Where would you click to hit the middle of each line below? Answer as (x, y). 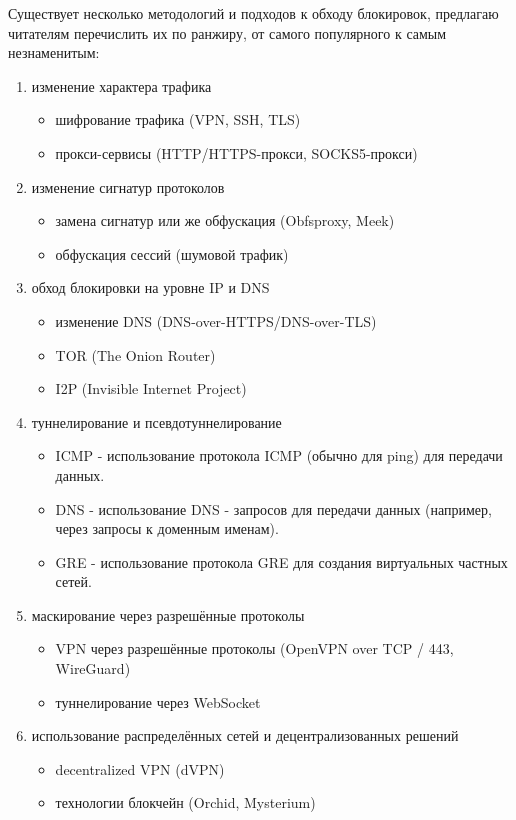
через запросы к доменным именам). (167, 528)
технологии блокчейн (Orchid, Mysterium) (185, 802)
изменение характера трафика (121, 85)
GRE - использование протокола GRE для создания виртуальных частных (281, 561)
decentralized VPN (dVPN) (140, 768)
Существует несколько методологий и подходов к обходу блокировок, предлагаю (253, 13)
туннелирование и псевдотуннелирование (156, 421)
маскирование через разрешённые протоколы (168, 614)
